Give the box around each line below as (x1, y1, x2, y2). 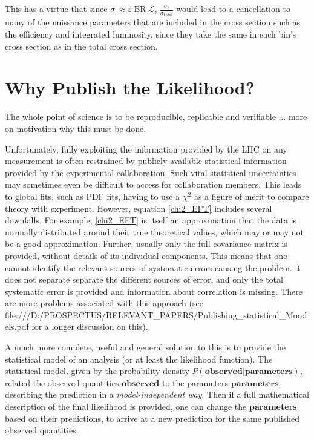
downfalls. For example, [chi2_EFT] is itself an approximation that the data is (5, 214, 297, 226)
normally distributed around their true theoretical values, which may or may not (5, 225, 304, 238)
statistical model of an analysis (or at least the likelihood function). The (5, 352, 273, 365)
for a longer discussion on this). (31, 320, 148, 333)
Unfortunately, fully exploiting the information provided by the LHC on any (5, 142, 287, 155)
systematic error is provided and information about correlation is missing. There (5, 284, 303, 297)
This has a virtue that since (5, 2, 108, 15)
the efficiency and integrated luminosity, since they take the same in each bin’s (5, 28, 296, 41)
